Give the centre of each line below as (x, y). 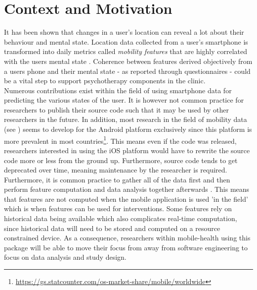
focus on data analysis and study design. (65, 257)
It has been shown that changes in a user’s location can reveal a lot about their (124, 32)
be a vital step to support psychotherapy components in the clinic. (105, 81)
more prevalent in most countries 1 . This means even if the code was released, (120, 140)
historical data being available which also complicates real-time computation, (121, 218)
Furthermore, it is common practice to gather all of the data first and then (117, 179)
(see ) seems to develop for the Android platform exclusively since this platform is (128, 129)
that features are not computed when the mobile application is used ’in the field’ (126, 199)
